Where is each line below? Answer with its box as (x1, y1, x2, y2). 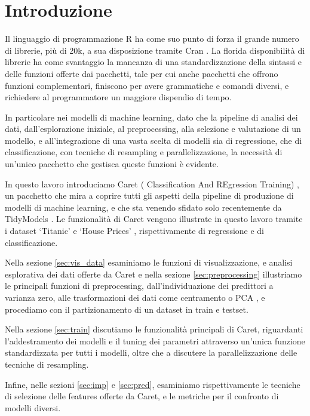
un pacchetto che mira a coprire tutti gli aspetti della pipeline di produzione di (5, 189, 294, 202)
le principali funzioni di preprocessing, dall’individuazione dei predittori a (5, 279, 274, 292)
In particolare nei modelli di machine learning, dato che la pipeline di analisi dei (5, 110, 298, 123)
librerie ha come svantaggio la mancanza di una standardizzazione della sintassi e (5, 56, 302, 68)
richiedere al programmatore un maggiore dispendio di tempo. (5, 91, 232, 103)
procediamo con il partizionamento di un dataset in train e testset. (5, 303, 248, 315)
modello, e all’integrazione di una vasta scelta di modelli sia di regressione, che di (5, 134, 302, 146)
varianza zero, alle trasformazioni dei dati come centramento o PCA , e (5, 291, 265, 303)
